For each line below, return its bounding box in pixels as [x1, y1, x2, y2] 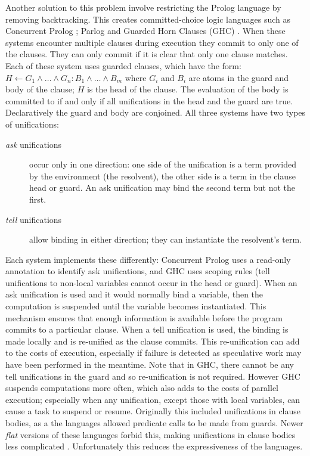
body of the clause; [5, 83, 75, 95]
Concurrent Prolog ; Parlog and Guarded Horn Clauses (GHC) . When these [5, 24, 286, 37]
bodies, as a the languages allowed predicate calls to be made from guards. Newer [5, 417, 303, 429]
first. [29, 193, 46, 205]
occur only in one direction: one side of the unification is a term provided [29, 158, 296, 170]
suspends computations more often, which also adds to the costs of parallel [5, 381, 279, 394]
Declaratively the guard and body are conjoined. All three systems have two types [5, 106, 306, 119]
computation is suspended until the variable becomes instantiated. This [5, 300, 266, 312]
